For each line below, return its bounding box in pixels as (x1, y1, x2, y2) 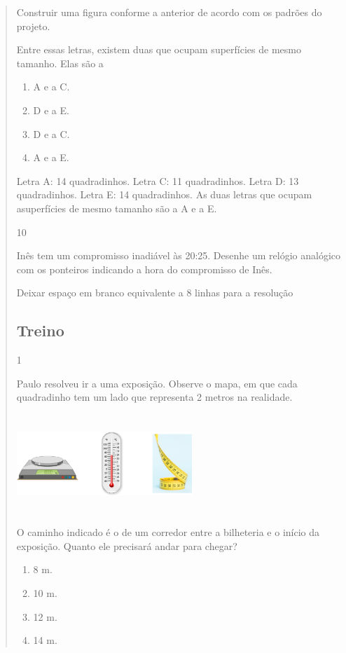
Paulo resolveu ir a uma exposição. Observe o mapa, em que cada (16, 376, 298, 390)
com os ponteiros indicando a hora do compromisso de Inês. (16, 261, 272, 276)
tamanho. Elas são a (16, 55, 104, 70)
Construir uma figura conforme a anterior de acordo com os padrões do (16, 5, 322, 19)
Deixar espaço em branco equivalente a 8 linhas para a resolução (16, 285, 293, 300)
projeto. (16, 18, 50, 33)
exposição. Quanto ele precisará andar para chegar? (16, 538, 237, 553)
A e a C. (33, 79, 70, 94)
